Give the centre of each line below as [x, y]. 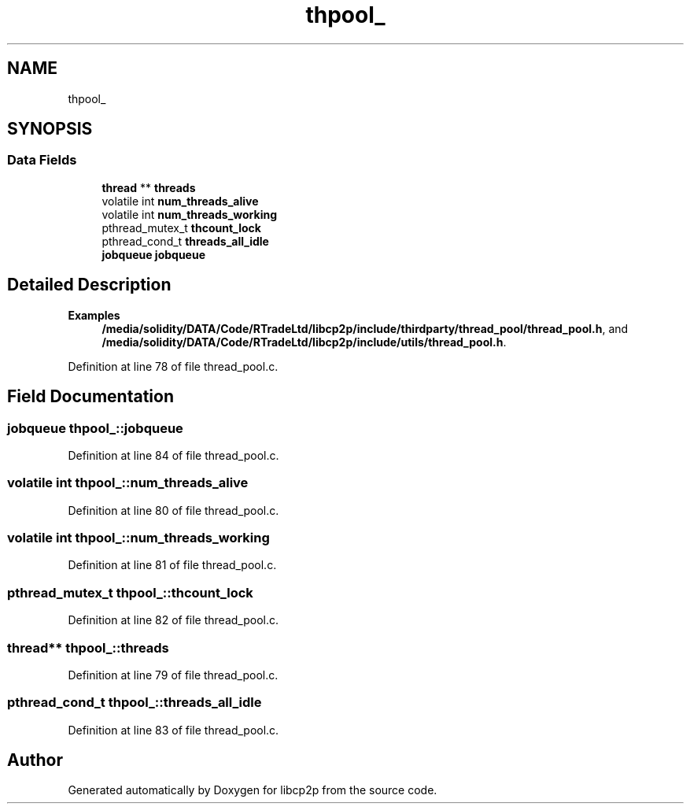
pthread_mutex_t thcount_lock [181, 227]
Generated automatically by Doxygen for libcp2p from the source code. [253, 790]
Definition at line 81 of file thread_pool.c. [172, 565]
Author [35, 760]
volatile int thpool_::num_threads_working [138, 538]
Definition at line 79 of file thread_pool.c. [173, 675]
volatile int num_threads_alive [180, 201]
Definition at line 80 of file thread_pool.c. [173, 510]
